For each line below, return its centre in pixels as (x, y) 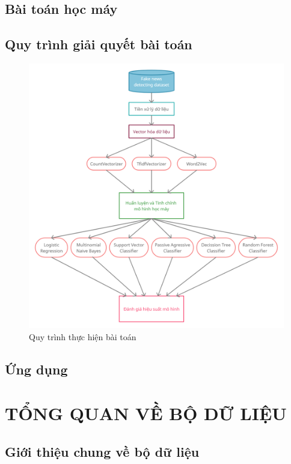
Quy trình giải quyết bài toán (99, 44)
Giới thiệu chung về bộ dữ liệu (102, 452)
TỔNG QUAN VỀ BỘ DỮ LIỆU (146, 413)
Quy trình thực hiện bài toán (83, 336)
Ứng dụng (36, 369)
